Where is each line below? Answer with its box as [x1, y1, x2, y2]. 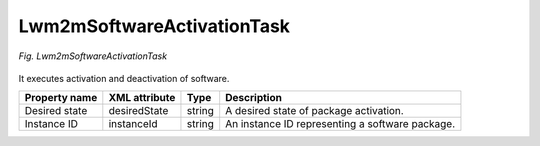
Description [225, 91, 282, 105]
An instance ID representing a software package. [225, 117, 456, 131]
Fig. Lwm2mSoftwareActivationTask [18, 50, 168, 62]
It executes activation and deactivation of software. [18, 72, 230, 84]
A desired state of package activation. [225, 104, 404, 118]
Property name [24, 91, 98, 105]
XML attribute [108, 91, 176, 105]
